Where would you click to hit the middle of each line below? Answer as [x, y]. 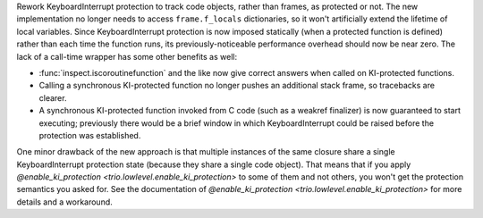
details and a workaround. [65, 202]
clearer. [53, 97]
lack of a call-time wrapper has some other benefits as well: [127, 56]
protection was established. [90, 135]
